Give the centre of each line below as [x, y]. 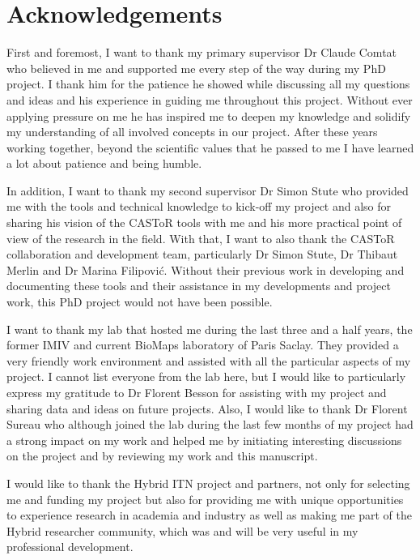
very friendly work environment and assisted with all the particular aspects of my [209, 360]
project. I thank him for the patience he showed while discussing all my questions [208, 84]
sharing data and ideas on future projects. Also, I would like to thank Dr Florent [207, 408]
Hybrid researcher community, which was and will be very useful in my [182, 530]
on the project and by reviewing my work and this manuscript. [162, 456]
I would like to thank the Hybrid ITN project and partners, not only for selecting [208, 483]
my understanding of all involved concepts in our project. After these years [192, 132]
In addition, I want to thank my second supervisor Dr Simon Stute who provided [208, 190]
